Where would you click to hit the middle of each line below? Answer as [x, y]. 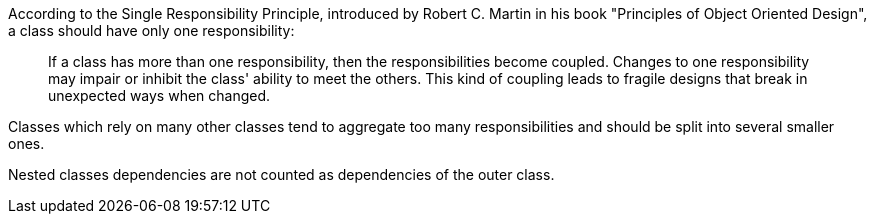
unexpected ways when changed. [159, 95]
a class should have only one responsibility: [151, 30]
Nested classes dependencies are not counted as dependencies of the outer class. [281, 174]
